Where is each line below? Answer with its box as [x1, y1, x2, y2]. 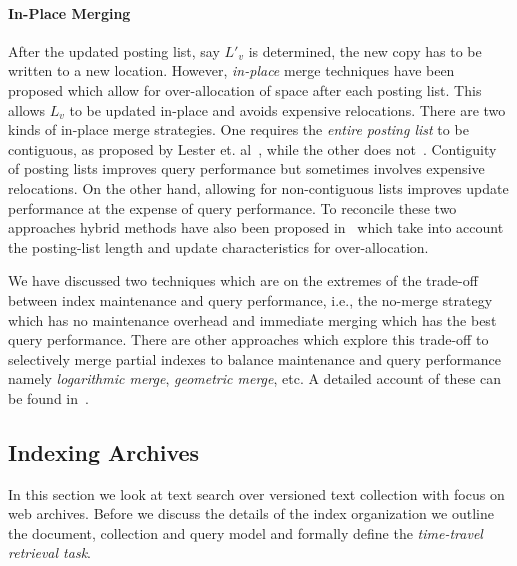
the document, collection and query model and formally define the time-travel [8, 522, 483, 543]
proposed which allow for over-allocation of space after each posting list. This [8, 79, 482, 100]
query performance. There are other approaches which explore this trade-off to [8, 329, 489, 350]
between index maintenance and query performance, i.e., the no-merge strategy [8, 289, 493, 310]
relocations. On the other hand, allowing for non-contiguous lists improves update [8, 177, 509, 198]
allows [8, 99, 46, 120]
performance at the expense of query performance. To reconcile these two [8, 197, 457, 218]
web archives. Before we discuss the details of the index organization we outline [8, 503, 494, 524]
